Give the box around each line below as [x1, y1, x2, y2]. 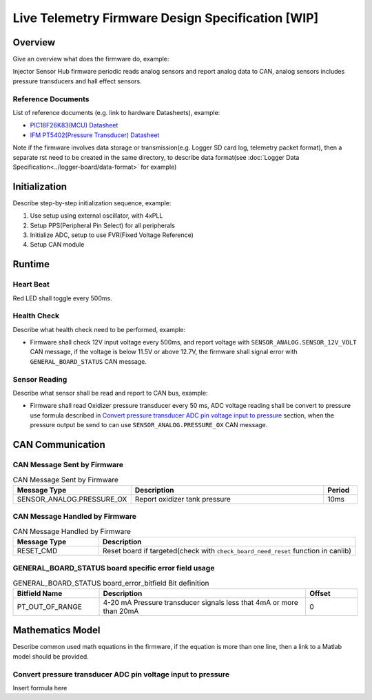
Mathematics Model [12, 624, 101, 637]
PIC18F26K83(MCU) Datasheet [30, 121, 118, 130]
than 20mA [103, 606, 139, 616]
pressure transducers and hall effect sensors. [12, 76, 142, 85]
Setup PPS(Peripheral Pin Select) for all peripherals [30, 221, 176, 229]
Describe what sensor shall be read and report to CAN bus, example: [12, 389, 208, 398]
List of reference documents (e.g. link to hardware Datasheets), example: [12, 108, 220, 116]
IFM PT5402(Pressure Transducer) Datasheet [30, 131, 160, 139]
